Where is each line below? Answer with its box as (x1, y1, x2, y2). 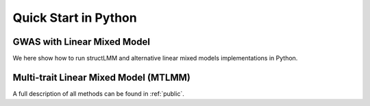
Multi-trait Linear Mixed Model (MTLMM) (12, 71, 191, 83)
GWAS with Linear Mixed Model (12, 36, 151, 48)
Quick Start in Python (12, 10, 137, 25)
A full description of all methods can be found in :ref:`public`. (12, 89, 184, 98)
